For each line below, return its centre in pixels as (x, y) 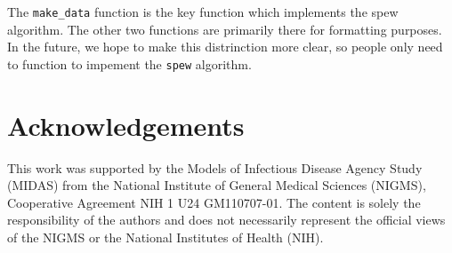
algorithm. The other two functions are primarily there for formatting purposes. (225, 29)
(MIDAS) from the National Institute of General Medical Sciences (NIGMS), (217, 185)
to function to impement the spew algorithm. (129, 63)
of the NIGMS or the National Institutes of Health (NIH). (165, 237)
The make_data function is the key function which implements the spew (203, 12)
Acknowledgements (126, 125)
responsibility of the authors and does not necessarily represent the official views (226, 220)
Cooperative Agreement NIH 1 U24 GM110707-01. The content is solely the (214, 202)
